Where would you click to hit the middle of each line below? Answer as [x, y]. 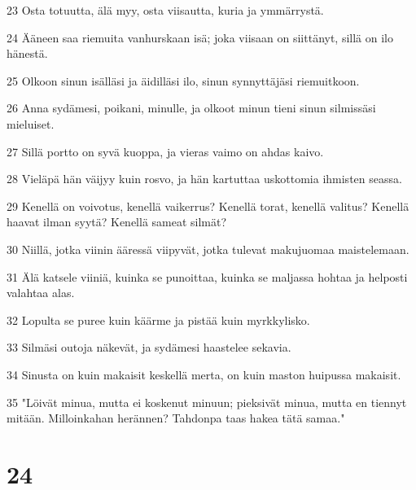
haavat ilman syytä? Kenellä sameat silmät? [117, 222]
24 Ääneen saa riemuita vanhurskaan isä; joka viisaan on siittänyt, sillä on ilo [200, 37]
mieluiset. [31, 123]
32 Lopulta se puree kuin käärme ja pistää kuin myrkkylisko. [158, 319]
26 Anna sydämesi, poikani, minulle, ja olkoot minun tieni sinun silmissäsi [191, 108]
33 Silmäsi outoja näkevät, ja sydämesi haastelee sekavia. [149, 347]
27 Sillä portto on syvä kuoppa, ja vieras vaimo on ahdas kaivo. [165, 151]
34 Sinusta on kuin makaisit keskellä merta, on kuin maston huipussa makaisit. [204, 374]
